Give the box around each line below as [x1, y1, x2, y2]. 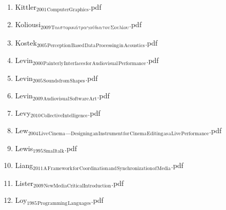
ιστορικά [58, 25, 78, 30]
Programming [37, 200, 68, 206]
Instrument [98, 131, 123, 136]
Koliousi [15, 19, 41, 30]
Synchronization [117, 165, 153, 171]
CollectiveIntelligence [40, 113, 88, 119]
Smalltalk [43, 149, 65, 154]
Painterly [43, 60, 64, 66]
